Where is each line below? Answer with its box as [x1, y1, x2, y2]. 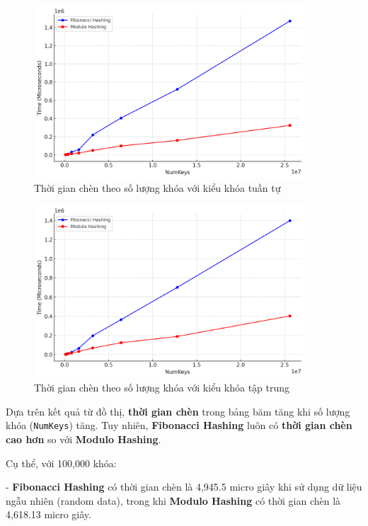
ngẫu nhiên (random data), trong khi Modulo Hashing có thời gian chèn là [6, 493, 341, 508]
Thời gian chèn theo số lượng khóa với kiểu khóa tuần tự [34, 181, 281, 195]
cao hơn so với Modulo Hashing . [6, 432, 161, 447]
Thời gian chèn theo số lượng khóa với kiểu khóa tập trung [34, 380, 290, 395]
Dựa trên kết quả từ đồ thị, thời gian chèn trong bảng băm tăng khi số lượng [6, 404, 350, 418]
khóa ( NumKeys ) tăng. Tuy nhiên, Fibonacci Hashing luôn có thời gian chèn [6, 418, 352, 433]
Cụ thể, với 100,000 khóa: [6, 455, 117, 470]
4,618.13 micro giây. [6, 507, 91, 522]
